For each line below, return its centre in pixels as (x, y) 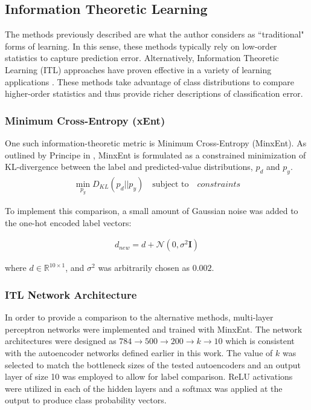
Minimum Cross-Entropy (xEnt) (85, 120)
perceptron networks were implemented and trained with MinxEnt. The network (154, 329)
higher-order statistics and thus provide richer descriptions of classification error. (154, 93)
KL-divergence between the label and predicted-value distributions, (129, 167)
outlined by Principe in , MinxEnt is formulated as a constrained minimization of (155, 155)
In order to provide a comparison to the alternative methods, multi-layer (139, 317)
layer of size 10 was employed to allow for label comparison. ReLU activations (149, 376)
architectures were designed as (61, 341)
